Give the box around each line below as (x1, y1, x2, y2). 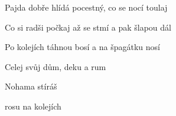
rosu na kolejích (5, 100, 61, 112)
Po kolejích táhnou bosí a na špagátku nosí (5, 41, 160, 53)
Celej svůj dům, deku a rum (5, 60, 106, 72)
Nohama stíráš (5, 80, 57, 92)
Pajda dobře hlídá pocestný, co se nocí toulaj (5, 1, 168, 13)
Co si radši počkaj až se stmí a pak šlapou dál (5, 21, 171, 33)
